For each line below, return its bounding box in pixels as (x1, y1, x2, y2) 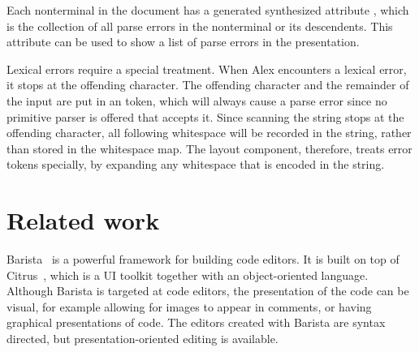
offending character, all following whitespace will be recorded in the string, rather (6, 124, 412, 141)
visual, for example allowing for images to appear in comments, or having (6, 298, 372, 315)
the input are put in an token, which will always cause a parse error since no (6, 92, 387, 109)
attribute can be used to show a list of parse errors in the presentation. (6, 33, 360, 50)
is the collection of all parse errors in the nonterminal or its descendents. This (6, 17, 393, 34)
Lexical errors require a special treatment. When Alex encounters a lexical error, (6, 60, 407, 77)
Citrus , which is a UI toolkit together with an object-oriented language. (6, 266, 369, 283)
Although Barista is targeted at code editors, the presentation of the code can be (6, 282, 409, 299)
